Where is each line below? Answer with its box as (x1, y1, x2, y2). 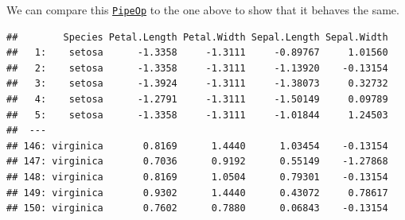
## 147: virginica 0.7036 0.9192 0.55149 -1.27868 (6, 156, 388, 168)
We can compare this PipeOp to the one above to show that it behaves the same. (6, 2, 399, 17)
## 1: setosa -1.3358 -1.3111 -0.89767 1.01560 (6, 47, 388, 59)
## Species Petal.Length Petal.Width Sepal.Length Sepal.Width (6, 31, 388, 43)
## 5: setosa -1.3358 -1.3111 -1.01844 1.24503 (6, 109, 388, 121)
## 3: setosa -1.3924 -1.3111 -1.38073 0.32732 (6, 78, 388, 90)
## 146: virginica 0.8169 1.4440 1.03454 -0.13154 (6, 140, 388, 152)
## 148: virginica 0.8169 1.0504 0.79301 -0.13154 (6, 172, 388, 183)
